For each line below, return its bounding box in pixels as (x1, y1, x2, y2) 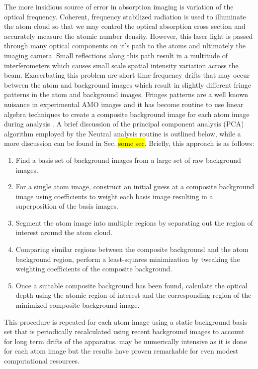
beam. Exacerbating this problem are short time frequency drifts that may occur (4, 70, 250, 80)
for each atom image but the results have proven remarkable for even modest (4, 346, 239, 356)
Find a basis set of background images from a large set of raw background (15, 154, 241, 165)
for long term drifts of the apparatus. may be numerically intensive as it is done (4, 336, 247, 346)
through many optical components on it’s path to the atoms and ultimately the (4, 40, 246, 51)
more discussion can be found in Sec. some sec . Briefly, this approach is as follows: (4, 138, 255, 148)
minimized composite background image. (15, 300, 140, 310)
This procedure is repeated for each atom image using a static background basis (4, 316, 248, 327)
